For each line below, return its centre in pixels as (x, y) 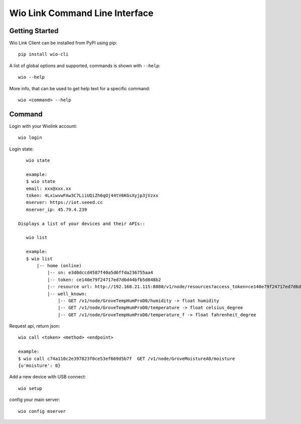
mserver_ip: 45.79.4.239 (56, 209)
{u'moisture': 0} (39, 366)
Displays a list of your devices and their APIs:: (82, 224)
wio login (30, 138)
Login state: (22, 149)
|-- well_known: (67, 294)
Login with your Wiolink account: (43, 126)
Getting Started (34, 31)
